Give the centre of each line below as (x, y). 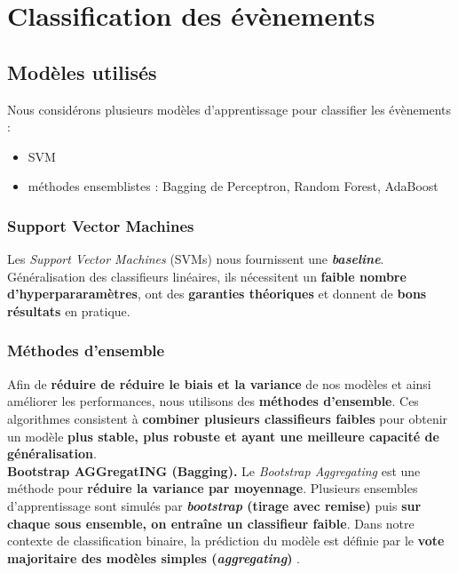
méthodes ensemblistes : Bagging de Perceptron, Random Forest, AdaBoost (233, 186)
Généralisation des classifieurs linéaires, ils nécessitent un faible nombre (207, 276)
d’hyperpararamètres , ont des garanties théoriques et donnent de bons (217, 294)
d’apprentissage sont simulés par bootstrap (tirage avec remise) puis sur (214, 505)
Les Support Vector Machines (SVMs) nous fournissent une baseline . (196, 259)
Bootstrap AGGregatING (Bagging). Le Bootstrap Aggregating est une (214, 470)
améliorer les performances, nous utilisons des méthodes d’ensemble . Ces (213, 401)
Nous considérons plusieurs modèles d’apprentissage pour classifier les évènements (229, 109)
